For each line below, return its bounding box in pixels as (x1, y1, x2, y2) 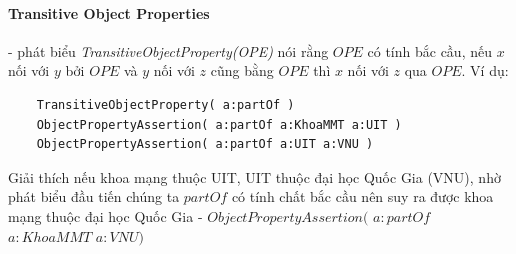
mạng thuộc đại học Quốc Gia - (8, 205, 203, 226)
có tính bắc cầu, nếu (367, 40, 492, 61)
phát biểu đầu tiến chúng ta (8, 186, 180, 207)
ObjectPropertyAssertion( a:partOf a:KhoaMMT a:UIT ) (36, 117, 402, 132)
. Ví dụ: (461, 60, 509, 81)
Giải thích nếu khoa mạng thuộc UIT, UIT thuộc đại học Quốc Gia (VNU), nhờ (8, 166, 501, 187)
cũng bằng (210, 60, 274, 81)
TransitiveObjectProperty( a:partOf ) (36, 97, 295, 112)
